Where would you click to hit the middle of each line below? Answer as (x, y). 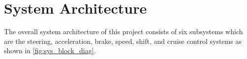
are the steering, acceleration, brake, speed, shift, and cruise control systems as (123, 41)
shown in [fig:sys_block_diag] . (50, 50)
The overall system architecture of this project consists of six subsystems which (123, 31)
